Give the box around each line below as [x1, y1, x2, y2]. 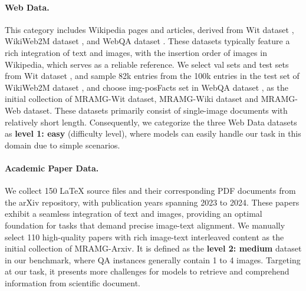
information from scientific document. [5, 276, 141, 289]
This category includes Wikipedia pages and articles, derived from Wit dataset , [5, 23, 294, 35]
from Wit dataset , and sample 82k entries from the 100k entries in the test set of [5, 70, 300, 82]
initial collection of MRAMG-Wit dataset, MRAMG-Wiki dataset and [5, 92, 259, 105]
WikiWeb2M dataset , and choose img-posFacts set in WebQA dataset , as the [5, 81, 288, 93]
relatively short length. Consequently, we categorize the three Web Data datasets [5, 115, 297, 128]
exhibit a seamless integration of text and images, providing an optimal [5, 207, 262, 220]
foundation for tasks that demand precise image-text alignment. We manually [5, 219, 285, 231]
